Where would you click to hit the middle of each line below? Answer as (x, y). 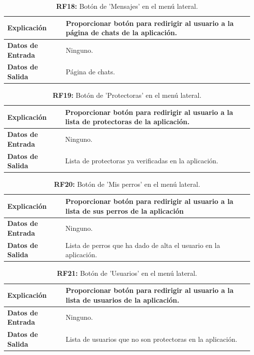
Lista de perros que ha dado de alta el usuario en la (143, 245)
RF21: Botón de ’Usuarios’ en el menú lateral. (127, 273)
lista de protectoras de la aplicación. (127, 122)
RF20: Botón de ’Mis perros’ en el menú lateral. (127, 184)
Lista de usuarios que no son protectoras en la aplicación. (151, 339)
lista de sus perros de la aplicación (125, 211)
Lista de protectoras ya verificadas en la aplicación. (142, 161)
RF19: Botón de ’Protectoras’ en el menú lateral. (127, 95)
